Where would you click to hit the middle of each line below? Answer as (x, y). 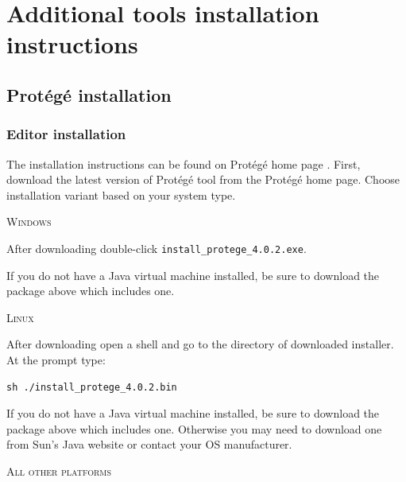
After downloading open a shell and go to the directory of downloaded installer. (200, 344)
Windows (29, 222)
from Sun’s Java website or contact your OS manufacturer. (149, 444)
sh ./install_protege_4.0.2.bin (92, 387)
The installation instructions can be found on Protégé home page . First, (184, 163)
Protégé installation (89, 94)
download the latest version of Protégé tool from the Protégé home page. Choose (203, 179)
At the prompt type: (56, 359)
